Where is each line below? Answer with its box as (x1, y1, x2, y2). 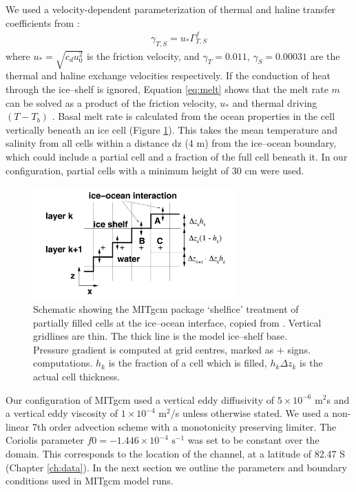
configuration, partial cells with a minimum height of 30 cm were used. (6, 163, 304, 177)
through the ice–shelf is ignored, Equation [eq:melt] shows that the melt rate (6, 82, 328, 96)
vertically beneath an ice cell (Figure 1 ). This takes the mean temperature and (6, 122, 337, 136)
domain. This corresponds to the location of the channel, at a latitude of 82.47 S (6, 446, 346, 460)
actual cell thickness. (33, 369, 121, 383)
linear (6, 419, 30, 433)
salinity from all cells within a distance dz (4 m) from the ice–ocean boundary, (6, 136, 337, 150)
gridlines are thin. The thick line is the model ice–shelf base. (33, 329, 288, 343)
